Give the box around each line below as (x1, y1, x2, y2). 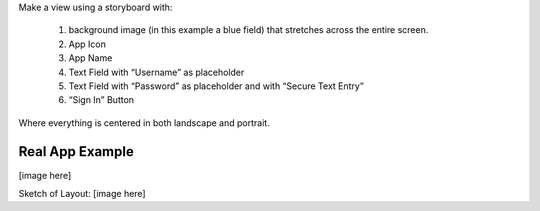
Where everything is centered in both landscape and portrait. (18, 116, 270, 129)
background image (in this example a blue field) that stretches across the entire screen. (68, 24, 429, 36)
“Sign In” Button (68, 94, 135, 106)
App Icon (68, 38, 107, 50)
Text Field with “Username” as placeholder (68, 66, 245, 78)
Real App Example (18, 143, 134, 160)
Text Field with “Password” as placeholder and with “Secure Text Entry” (68, 80, 364, 92)
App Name (68, 52, 113, 64)
